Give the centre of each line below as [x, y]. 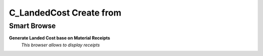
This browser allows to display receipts [60, 45]
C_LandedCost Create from [65, 13]
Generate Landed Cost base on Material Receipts [60, 38]
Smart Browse [32, 26]
